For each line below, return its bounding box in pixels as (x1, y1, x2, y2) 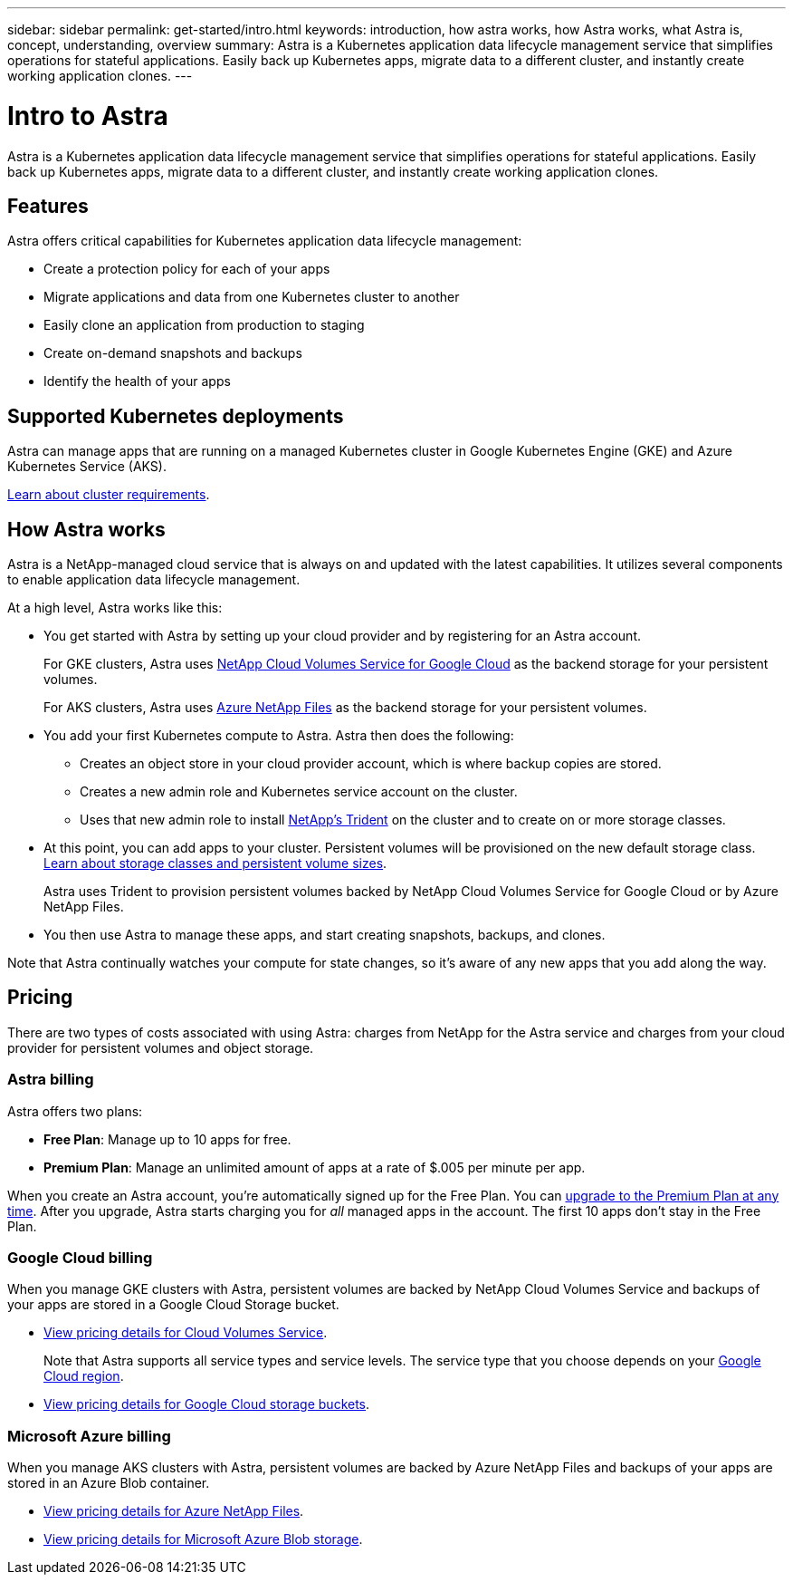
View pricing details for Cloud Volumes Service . (43, 1325, 328, 1341)
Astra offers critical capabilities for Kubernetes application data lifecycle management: (7, 233, 522, 249)
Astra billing (7, 1070, 94, 1089)
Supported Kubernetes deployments (7, 404, 344, 428)
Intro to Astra (7, 100, 168, 131)
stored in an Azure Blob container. (7, 1475, 210, 1491)
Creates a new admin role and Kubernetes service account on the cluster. (80, 784, 518, 800)
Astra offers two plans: (7, 1103, 143, 1119)
